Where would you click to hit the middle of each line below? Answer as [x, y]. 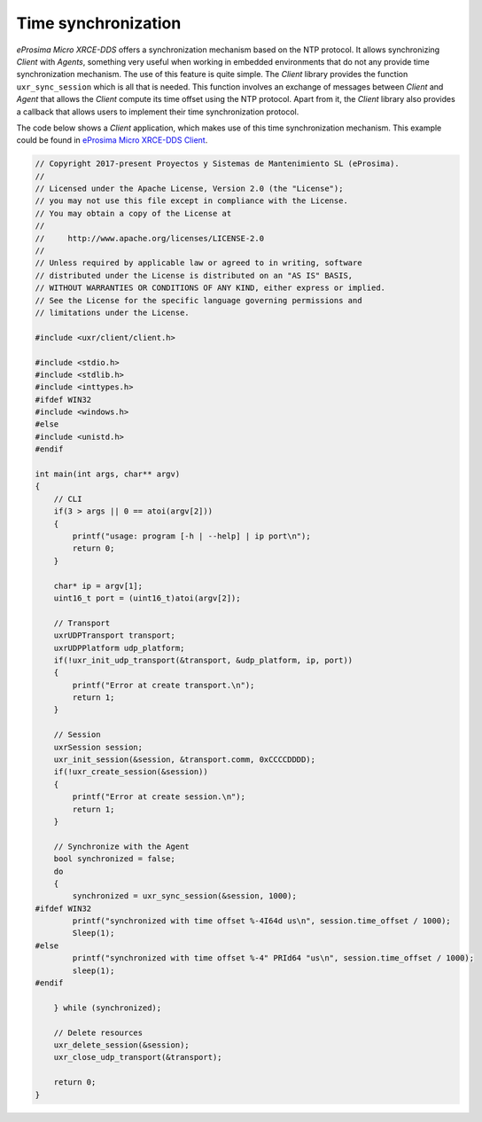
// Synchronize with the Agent [121, 846]
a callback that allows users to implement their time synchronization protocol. [158, 112]
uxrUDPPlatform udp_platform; [119, 648]
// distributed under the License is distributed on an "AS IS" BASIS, [194, 275]
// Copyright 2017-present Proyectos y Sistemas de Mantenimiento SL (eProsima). [218, 164]
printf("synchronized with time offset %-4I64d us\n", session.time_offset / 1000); [261, 921]
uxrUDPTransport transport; [115, 636]
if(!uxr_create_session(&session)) [131, 772]
